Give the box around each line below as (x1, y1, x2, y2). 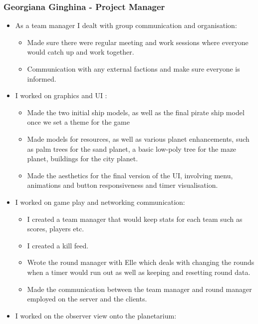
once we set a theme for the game (27, 117, 130, 127)
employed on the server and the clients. (27, 293, 147, 304)
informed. (27, 73, 56, 84)
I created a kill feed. (27, 240, 89, 250)
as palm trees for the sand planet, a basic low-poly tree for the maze (27, 143, 237, 154)
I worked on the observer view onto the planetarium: (15, 310, 177, 320)
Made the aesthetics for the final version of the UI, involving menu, (27, 170, 233, 180)
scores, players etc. (27, 223, 84, 234)
